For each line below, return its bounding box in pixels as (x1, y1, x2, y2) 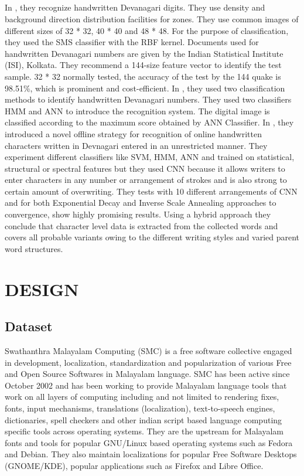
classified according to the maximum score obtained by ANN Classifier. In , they (5, 116, 294, 128)
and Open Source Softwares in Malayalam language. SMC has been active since (5, 368, 290, 380)
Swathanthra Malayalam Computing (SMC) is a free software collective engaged (5, 345, 292, 357)
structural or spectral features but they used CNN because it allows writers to (5, 162, 285, 174)
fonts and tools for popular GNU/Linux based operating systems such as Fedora (5, 436, 293, 448)
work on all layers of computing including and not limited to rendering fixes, (5, 390, 279, 403)
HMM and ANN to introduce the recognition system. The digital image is (5, 104, 270, 117)
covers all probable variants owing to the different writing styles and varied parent (5, 231, 300, 243)
